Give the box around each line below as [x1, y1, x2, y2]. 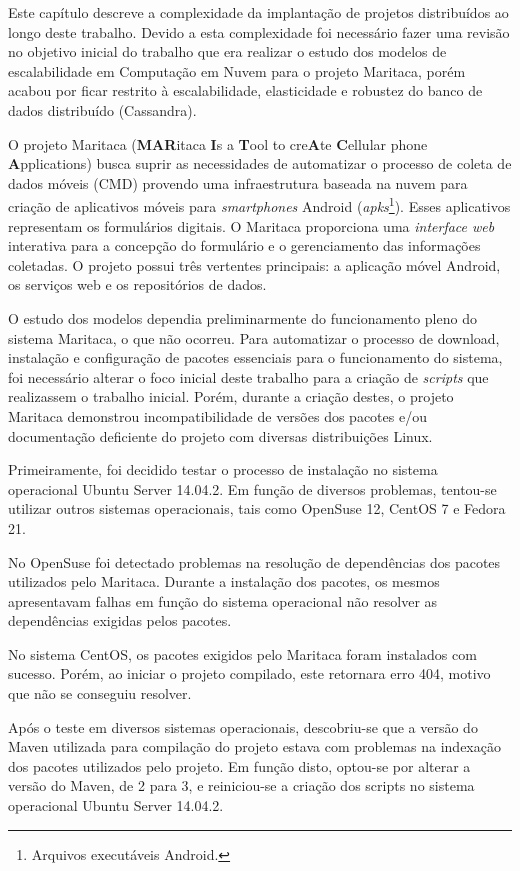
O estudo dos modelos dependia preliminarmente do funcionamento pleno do [8, 307, 477, 328]
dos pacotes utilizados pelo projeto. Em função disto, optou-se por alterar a [8, 755, 471, 776]
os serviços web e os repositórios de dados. [8, 274, 267, 295]
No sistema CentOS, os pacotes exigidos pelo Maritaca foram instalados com [8, 643, 477, 664]
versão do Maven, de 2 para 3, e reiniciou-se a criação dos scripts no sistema [8, 775, 475, 796]
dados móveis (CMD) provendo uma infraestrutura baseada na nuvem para [8, 172, 468, 193]
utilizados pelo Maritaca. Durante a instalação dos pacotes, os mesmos [8, 571, 440, 592]
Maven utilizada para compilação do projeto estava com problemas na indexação [8, 736, 501, 757]
